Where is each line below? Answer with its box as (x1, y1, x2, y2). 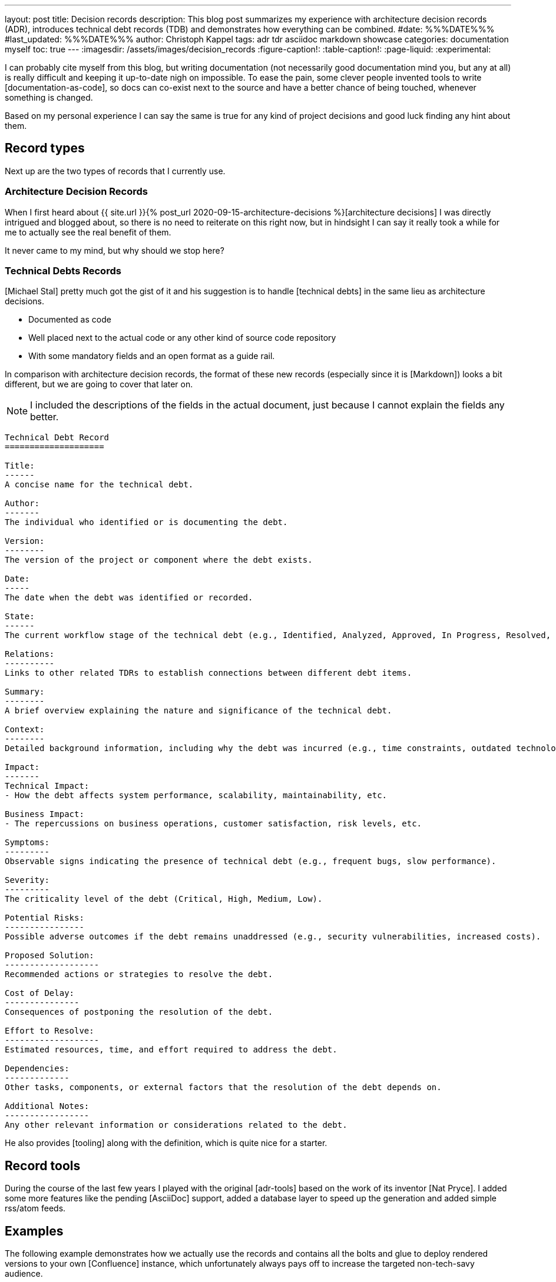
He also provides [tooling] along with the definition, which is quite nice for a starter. (5, 1138, 327, 1148)
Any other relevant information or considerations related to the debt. (5, 1120, 347, 1130)
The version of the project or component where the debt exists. (5, 555, 313, 565)
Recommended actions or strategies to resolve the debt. (5, 969, 273, 979)
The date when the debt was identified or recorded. (5, 593, 253, 603)
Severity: (5, 875, 49, 885)
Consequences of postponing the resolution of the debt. (5, 1007, 273, 1017)
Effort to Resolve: (5, 1026, 94, 1036)
